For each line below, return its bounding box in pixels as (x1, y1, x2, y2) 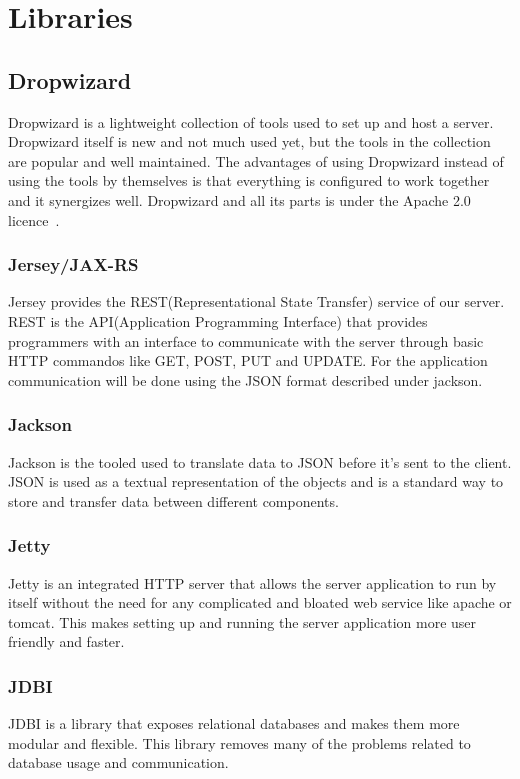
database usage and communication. (8, 752, 229, 773)
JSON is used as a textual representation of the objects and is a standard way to (8, 471, 504, 492)
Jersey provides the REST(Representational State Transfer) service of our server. (8, 291, 505, 312)
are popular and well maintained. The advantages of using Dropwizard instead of (8, 150, 504, 171)
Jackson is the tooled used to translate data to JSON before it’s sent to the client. (8, 451, 512, 472)
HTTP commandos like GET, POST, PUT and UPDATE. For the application (8, 350, 488, 371)
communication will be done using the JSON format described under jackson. (8, 369, 483, 390)
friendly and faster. (8, 631, 125, 652)
